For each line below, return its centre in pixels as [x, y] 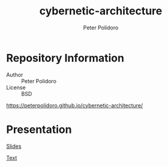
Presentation [39, 129]
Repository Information [65, 58]
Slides [14, 146]
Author [15, 75]
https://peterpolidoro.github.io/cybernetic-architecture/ [75, 105]
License [16, 87]
